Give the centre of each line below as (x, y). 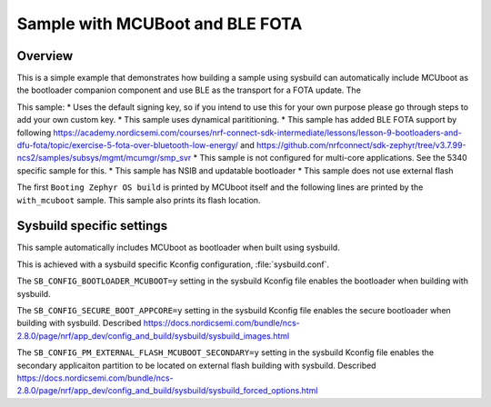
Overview (45, 56)
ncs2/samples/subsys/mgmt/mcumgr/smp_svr (104, 158)
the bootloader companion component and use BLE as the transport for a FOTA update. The (189, 90)
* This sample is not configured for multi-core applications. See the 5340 (330, 158)
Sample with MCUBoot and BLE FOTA (160, 24)
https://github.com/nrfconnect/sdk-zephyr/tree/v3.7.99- (361, 145)
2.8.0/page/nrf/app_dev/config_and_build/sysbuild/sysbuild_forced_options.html (167, 391)
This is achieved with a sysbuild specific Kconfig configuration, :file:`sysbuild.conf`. (173, 264)
